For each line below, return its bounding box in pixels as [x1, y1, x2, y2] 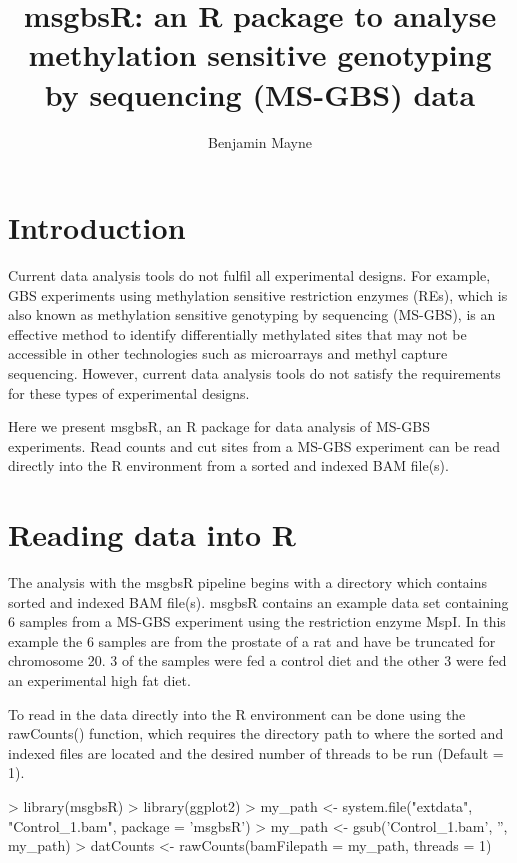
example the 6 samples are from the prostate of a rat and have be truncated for [8, 630, 496, 651]
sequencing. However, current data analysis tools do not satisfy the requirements [8, 363, 501, 383]
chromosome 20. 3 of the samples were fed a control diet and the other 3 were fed [8, 650, 507, 671]
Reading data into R [8, 514, 296, 555]
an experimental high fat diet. [8, 670, 191, 691]
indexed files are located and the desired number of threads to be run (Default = [8, 742, 504, 763]
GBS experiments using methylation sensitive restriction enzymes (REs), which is [8, 284, 508, 305]
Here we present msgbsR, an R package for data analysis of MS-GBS [8, 416, 430, 437]
